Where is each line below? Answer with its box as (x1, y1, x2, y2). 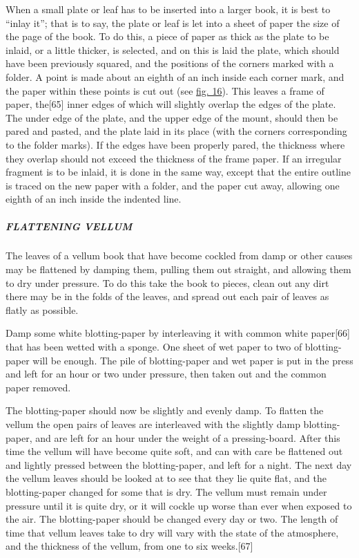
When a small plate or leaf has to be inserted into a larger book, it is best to (6, 2, 331, 16)
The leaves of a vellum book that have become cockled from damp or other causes (6, 248, 353, 263)
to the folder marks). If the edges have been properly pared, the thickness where (6, 137, 345, 151)
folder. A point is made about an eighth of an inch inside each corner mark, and (6, 69, 345, 84)
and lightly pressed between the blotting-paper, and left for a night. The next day (6, 457, 352, 472)
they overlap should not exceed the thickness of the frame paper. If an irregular (6, 151, 342, 165)
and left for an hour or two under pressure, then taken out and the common (6, 366, 327, 381)
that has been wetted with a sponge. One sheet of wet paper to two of (6, 340, 302, 354)
